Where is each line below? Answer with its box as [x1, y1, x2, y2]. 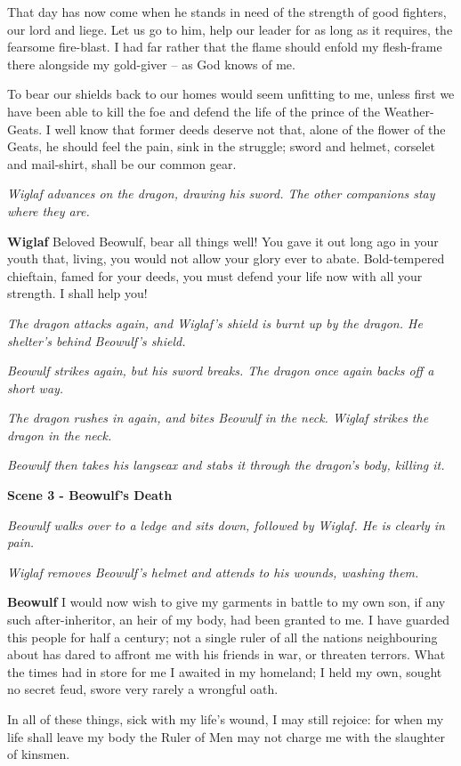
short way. [7, 378, 64, 397]
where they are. [7, 201, 90, 220]
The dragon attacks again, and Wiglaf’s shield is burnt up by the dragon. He [7, 313, 423, 332]
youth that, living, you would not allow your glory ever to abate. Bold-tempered [7, 249, 445, 268]
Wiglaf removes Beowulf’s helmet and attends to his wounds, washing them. [7, 562, 419, 581]
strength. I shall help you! [7, 284, 148, 302]
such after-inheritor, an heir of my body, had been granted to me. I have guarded [7, 610, 449, 629]
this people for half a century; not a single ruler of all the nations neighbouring [7, 627, 438, 646]
